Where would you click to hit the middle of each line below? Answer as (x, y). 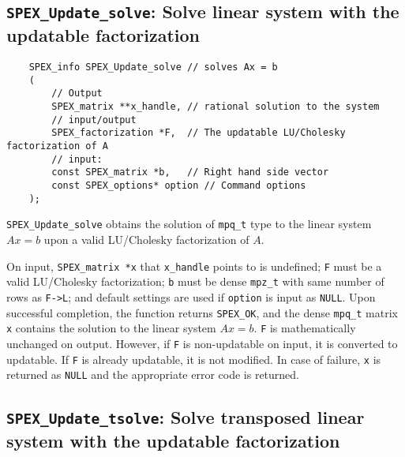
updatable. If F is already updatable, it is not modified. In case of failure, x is (194, 359)
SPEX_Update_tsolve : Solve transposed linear (186, 417)
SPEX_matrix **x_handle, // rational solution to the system (216, 107)
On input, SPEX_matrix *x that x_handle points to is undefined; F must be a (194, 266)
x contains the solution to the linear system (111, 328)
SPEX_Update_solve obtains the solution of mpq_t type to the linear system (189, 224)
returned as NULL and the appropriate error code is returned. (153, 375)
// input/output (94, 120)
